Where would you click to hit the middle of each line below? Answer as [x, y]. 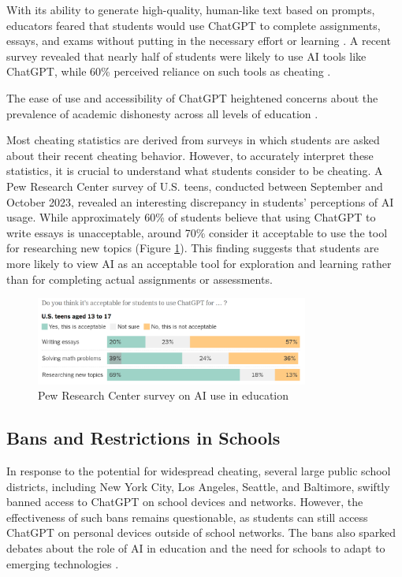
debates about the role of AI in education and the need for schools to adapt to [196, 548]
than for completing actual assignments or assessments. [140, 279]
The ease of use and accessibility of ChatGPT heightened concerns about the [192, 97]
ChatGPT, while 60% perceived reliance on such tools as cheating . [169, 71]
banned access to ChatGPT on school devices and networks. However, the [185, 502]
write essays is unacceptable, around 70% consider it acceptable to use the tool [197, 232]
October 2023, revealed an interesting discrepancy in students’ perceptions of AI [200, 201]
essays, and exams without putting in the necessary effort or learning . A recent [199, 41]
